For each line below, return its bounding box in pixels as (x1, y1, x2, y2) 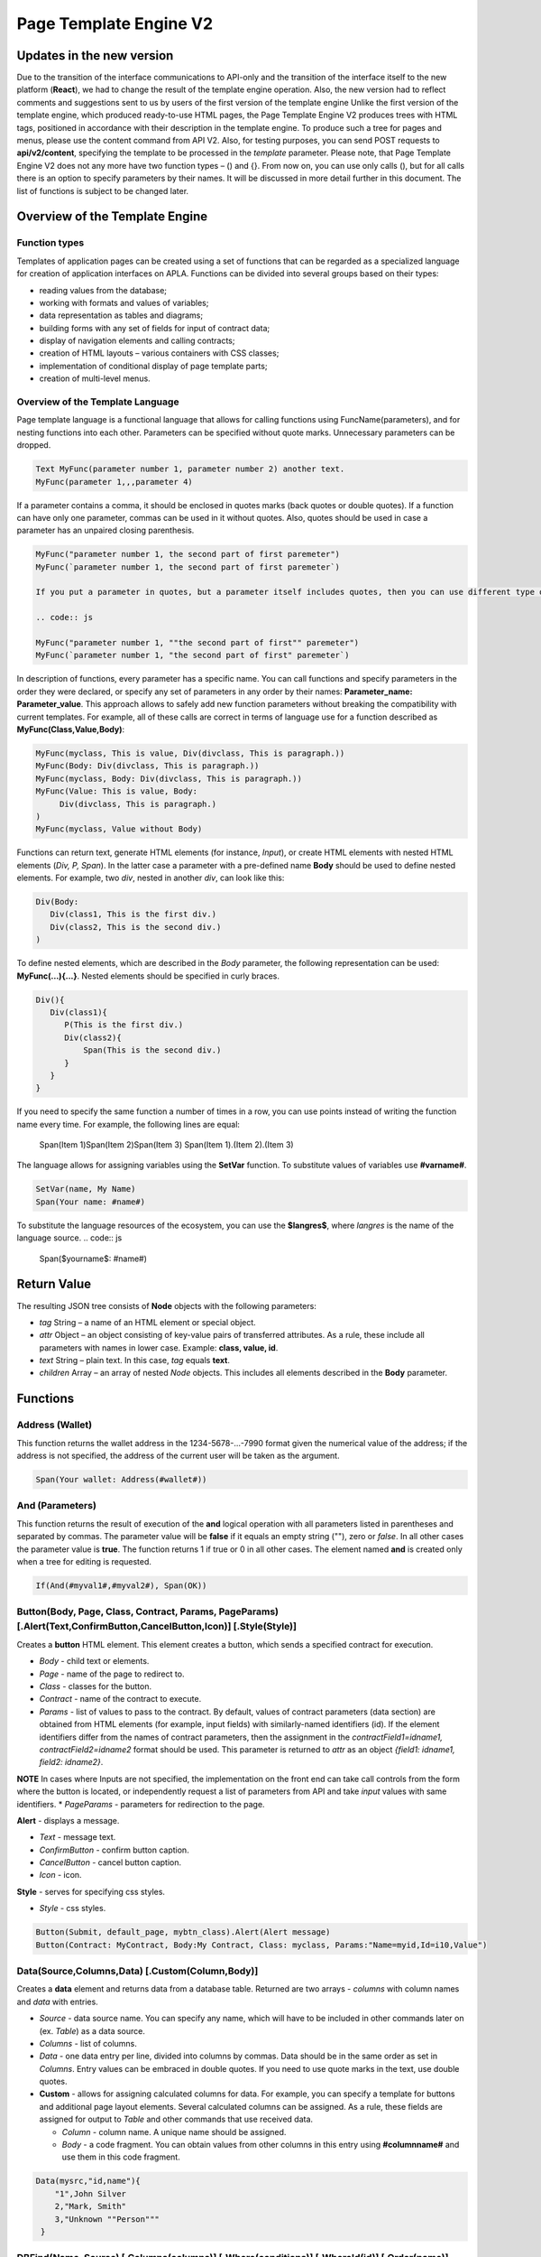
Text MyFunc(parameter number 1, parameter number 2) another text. (35, 464, 345, 474)
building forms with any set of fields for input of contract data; (39, 322, 270, 333)
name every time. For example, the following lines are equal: (16, 1119, 241, 1129)
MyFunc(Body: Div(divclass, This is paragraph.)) (35, 761, 260, 771)
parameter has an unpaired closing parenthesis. (16, 525, 195, 536)
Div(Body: (35, 896, 79, 907)
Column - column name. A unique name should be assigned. (61, 2126, 287, 2137)
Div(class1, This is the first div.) (50, 909, 216, 920)
